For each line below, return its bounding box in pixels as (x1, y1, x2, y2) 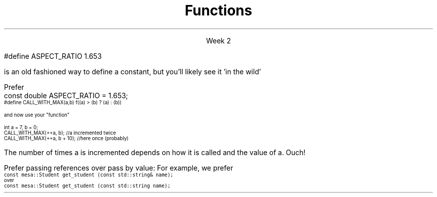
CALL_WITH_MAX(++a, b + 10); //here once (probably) (4, 135, 129, 141)
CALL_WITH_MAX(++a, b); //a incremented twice (4, 130, 116, 136)
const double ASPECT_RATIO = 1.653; (4, 91, 128, 100)
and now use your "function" (4, 112, 70, 118)
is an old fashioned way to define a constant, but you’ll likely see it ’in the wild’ (4, 67, 261, 76)
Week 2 (206, 36, 231, 45)
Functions (185, 2, 252, 19)
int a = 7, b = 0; (4, 124, 38, 130)
